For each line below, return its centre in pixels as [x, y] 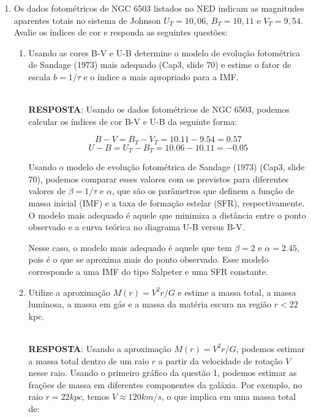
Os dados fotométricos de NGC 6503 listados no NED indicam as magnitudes [159, 8]
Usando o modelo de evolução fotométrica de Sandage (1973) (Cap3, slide [167, 167]
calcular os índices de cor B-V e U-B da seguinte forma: [133, 121]
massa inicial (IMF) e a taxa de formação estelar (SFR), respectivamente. [167, 203]
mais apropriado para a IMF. [184, 76]
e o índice [101, 76]
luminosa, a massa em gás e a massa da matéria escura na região [150, 304]
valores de [47, 191]
